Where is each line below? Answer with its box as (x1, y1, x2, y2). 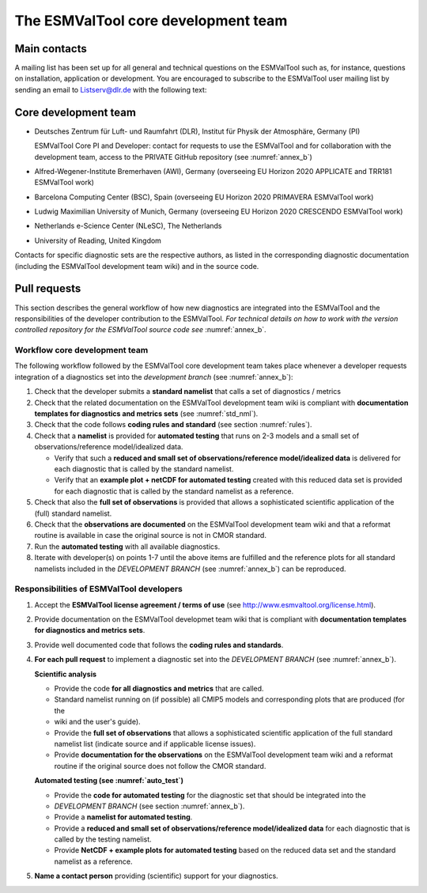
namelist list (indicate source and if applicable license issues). (54, 739, 256, 748)
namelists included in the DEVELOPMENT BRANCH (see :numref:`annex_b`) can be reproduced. (34, 564, 347, 573)
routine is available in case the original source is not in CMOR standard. (34, 531, 266, 540)
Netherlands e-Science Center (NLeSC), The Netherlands (34, 221, 222, 231)
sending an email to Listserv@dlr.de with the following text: (14, 85, 207, 94)
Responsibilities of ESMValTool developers (14, 584, 183, 595)
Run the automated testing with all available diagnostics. (34, 542, 221, 551)
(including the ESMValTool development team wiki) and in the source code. (14, 261, 259, 271)
